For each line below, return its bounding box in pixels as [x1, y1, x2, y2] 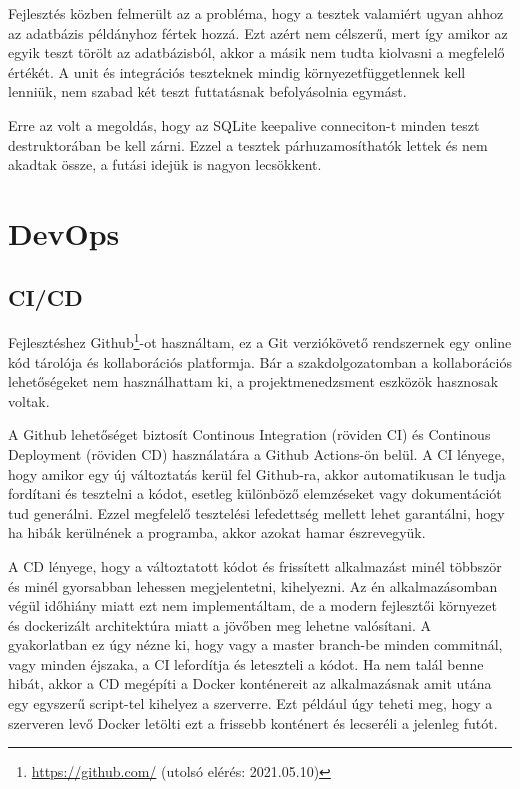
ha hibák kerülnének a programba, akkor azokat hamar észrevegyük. [8, 522, 426, 543]
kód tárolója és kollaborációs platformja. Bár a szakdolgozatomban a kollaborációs [8, 351, 512, 372]
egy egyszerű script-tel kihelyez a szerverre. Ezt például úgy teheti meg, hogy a [8, 693, 493, 714]
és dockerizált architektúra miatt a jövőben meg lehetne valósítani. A [8, 614, 431, 635]
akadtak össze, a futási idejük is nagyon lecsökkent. [8, 154, 322, 175]
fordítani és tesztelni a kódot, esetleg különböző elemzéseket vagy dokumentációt [8, 483, 502, 504]
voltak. [8, 390, 50, 411]
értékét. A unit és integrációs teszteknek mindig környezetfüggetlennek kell [8, 61, 466, 82]
